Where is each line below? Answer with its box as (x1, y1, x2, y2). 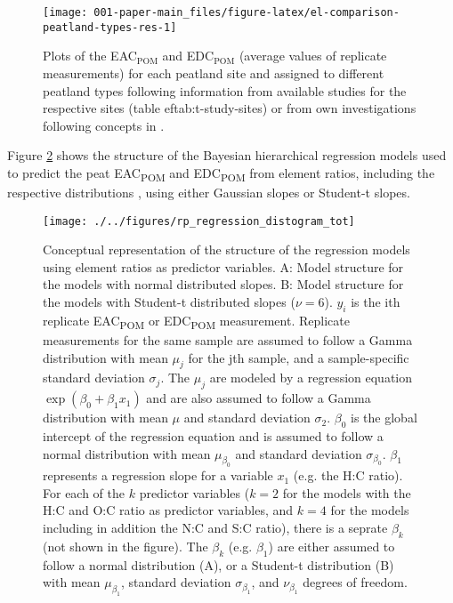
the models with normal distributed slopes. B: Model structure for (43, 275, 404, 293)
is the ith (351, 293, 400, 311)
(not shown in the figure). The (43, 536, 208, 555)
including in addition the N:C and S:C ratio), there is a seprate (43, 519, 388, 537)
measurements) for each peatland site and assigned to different (43, 63, 384, 82)
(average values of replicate (239, 46, 387, 65)
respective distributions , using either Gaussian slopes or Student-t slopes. (7, 183, 410, 201)
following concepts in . (43, 116, 165, 134)
